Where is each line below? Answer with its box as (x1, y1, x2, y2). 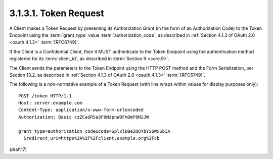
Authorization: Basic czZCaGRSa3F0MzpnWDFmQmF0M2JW (18, 114, 149, 120)
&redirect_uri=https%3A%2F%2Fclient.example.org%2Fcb (23, 135, 160, 141)
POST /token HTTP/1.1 (18, 93, 72, 98)
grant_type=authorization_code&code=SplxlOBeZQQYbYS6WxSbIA (18, 128, 170, 134)
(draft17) (9, 146, 27, 152)
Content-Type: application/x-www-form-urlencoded (18, 107, 144, 113)
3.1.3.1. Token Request (9, 8, 105, 19)
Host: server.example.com (18, 100, 83, 106)
